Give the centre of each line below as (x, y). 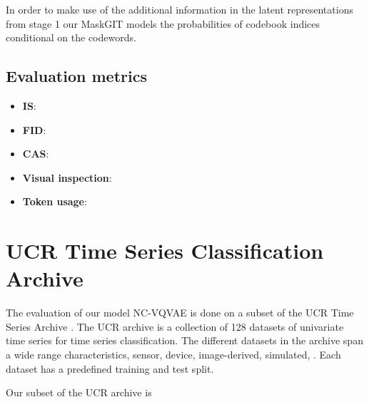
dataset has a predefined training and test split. (110, 368)
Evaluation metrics (76, 76)
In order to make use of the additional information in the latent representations (180, 9)
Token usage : (55, 201)
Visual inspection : (67, 177)
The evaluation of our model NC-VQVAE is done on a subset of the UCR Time (180, 313)
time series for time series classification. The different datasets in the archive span (184, 340)
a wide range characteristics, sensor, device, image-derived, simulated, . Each (173, 355)
